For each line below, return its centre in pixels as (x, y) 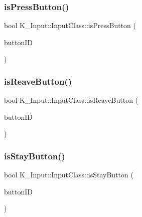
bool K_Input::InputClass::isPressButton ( (70, 25)
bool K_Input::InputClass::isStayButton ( (69, 175)
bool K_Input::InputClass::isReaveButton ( (71, 100)
